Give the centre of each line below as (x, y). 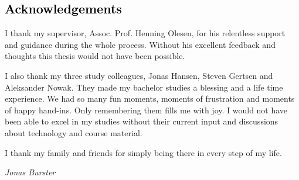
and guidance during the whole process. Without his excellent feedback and (140, 44)
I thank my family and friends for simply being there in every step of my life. (143, 152)
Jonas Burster (30, 172)
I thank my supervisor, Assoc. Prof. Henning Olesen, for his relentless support (145, 33)
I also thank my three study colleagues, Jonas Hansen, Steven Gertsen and (139, 75)
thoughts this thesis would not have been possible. (95, 56)
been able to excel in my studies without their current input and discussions (142, 121)
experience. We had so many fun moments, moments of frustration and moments (150, 98)
